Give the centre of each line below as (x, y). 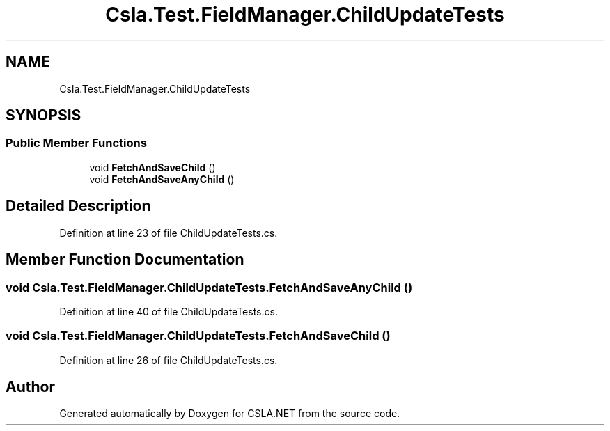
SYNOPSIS (44, 116)
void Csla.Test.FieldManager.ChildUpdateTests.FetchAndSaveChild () (198, 336)
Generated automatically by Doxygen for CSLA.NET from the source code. (230, 414)
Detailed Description (78, 206)
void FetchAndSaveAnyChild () (162, 179)
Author (30, 387)
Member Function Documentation (125, 260)
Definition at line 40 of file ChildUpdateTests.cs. (169, 311)
